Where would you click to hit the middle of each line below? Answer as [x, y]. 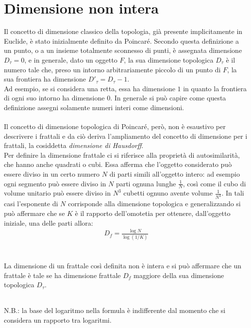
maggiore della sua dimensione [179, 275]
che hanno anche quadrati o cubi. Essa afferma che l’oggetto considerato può [118, 164]
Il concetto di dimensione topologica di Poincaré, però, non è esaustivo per [115, 126]
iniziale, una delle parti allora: [49, 222]
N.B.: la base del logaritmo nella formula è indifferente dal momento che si [115, 310]
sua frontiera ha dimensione [45, 79]
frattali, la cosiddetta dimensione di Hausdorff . [74, 145]
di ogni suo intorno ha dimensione [54, 98]
